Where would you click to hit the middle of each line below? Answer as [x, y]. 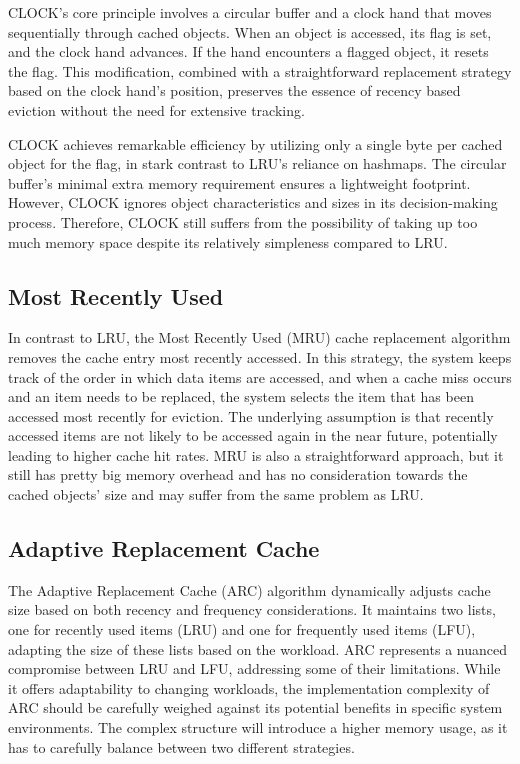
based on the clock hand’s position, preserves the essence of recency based [234, 90]
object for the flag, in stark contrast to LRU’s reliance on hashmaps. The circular [257, 163]
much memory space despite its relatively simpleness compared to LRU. [228, 241]
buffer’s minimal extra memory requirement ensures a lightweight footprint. [239, 182]
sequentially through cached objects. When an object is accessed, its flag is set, [250, 31]
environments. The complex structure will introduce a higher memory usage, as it [258, 727]
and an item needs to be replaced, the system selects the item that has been [241, 396]
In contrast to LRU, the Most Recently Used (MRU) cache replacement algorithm [259, 337]
